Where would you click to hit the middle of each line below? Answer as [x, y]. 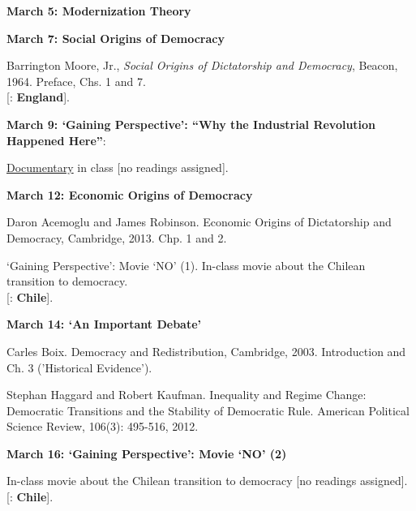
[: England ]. [39, 97]
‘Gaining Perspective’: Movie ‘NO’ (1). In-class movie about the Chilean [186, 265]
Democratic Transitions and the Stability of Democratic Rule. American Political [208, 410]
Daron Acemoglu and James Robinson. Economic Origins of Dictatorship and [199, 222]
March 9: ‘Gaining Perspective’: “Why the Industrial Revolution [191, 124]
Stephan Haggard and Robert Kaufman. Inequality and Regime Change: [187, 395]
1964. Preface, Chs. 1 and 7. [76, 81]
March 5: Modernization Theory [99, 11]
